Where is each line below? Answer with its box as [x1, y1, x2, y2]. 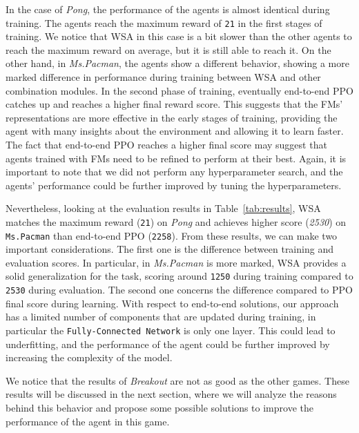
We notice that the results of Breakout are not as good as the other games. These [6, 373, 349, 387]
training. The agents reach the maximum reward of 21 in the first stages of [6, 15, 322, 30]
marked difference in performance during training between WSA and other [6, 70, 321, 84]
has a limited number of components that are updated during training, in [6, 309, 316, 324]
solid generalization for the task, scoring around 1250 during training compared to [6, 269, 353, 283]
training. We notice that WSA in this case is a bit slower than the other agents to [6, 29, 352, 44]
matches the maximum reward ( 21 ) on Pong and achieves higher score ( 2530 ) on [6, 214, 347, 229]
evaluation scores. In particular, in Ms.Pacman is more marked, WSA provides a [6, 255, 347, 269]
